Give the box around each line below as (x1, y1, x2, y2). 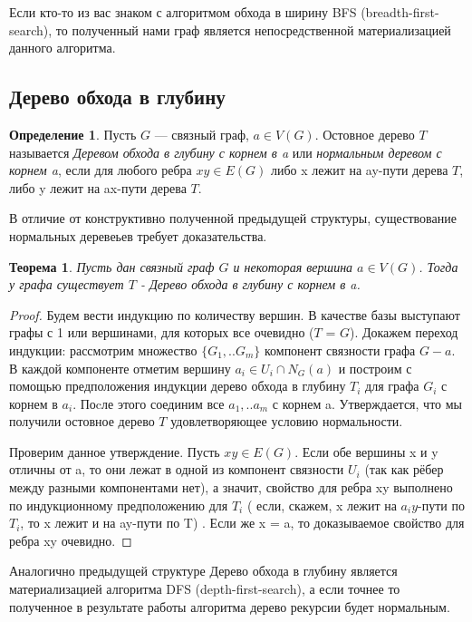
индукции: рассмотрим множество (9, 340, 197, 359)
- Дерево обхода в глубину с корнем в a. (140, 275, 361, 294)
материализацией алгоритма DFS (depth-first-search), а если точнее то (9, 579, 400, 598)
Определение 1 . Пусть (9, 124, 137, 143)
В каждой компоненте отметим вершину (9, 358, 231, 377)
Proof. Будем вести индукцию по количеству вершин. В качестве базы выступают (9, 305, 460, 324)
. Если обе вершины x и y (294, 442, 438, 461)
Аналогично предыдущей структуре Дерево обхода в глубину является (9, 561, 398, 580)
